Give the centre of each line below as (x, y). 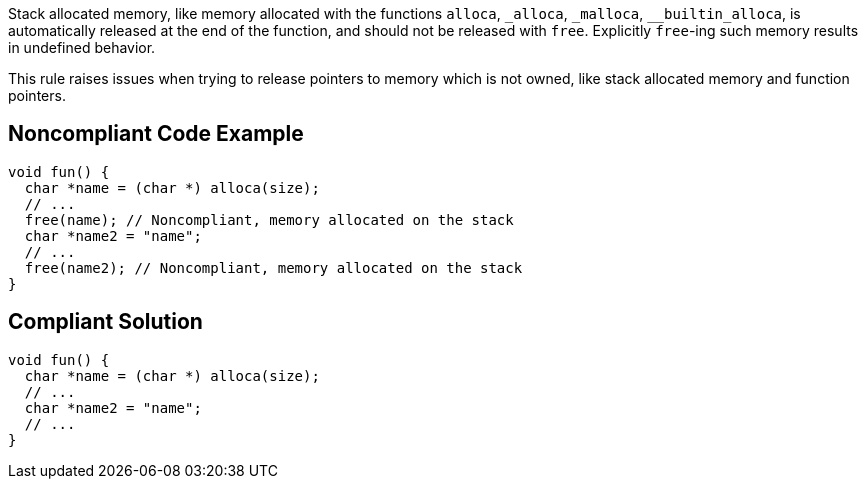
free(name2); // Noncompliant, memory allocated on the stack (273, 267)
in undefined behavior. (82, 47)
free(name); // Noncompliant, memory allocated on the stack (269, 219)
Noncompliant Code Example (156, 134)
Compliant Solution (105, 322)
